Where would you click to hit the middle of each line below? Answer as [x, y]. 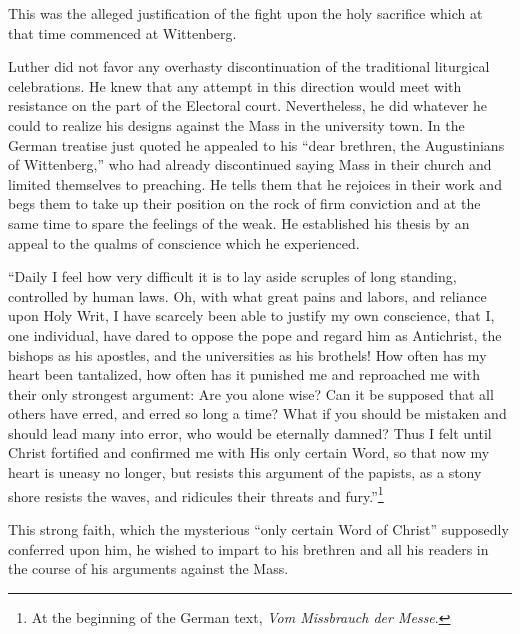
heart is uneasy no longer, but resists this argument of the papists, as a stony [245, 472]
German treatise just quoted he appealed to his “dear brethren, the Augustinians [256, 144]
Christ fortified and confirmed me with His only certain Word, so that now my [249, 452]
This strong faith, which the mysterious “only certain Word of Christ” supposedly [258, 528]
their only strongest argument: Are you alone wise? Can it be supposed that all [251, 393]
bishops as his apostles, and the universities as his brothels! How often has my [247, 354]
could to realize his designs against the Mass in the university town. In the [236, 124]
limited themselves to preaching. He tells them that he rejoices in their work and [255, 183]
